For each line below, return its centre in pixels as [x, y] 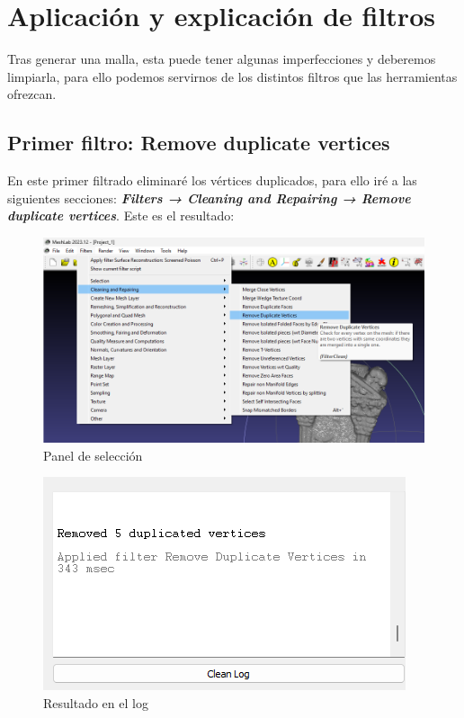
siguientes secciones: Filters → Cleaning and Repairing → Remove [209, 197]
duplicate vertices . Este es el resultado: [121, 215]
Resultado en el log [96, 702]
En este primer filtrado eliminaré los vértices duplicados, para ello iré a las [212, 180]
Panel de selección [93, 455]
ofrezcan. [32, 94]
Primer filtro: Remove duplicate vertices [199, 143]
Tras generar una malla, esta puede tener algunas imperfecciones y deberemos [222, 59]
